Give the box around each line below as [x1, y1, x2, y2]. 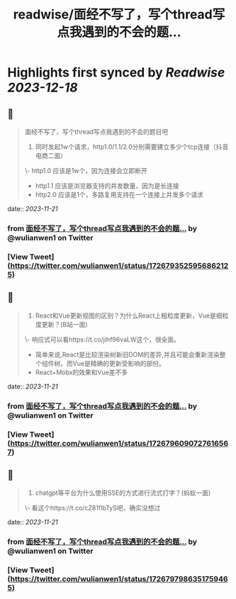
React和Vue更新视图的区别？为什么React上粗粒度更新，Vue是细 [35, 311, 223, 320]
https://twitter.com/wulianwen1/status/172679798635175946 [10, 574, 228, 584]
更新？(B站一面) [41, 320, 88, 328]
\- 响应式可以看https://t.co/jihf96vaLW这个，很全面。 [24, 335, 181, 344]
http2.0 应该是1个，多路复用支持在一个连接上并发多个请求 [35, 191, 204, 198]
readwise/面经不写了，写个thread [13, 6, 213, 23]
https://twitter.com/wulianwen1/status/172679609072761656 [10, 438, 229, 448]
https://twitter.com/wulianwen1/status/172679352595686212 [10, 260, 229, 270]
